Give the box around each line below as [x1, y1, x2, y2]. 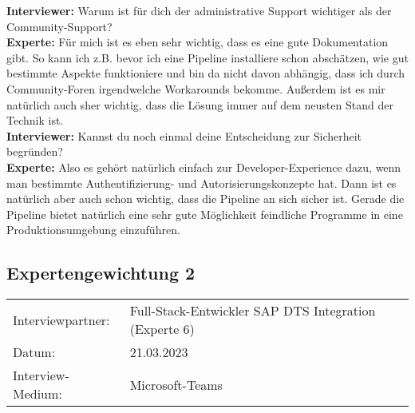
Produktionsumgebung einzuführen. [6, 221, 180, 238]
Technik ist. [6, 112, 64, 129]
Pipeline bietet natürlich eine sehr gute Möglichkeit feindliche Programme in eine [6, 205, 403, 222]
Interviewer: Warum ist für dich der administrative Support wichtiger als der [6, 2, 392, 18]
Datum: [13, 343, 56, 362]
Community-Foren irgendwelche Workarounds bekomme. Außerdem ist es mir [6, 80, 385, 97]
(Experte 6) [129, 320, 195, 339]
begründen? [6, 143, 63, 160]
